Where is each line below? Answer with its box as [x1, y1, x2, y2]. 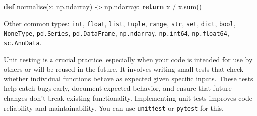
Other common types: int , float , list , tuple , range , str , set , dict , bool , [4, 18, 236, 28]
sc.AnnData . [4, 37, 42, 47]
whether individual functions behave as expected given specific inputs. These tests [4, 73, 253, 83]
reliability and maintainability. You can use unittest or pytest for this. [4, 102, 224, 113]
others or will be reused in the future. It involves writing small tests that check [4, 64, 244, 74]
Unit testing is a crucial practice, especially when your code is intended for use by [4, 54, 253, 64]
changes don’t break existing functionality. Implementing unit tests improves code [4, 92, 252, 103]
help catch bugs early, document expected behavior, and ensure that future [4, 83, 232, 93]
